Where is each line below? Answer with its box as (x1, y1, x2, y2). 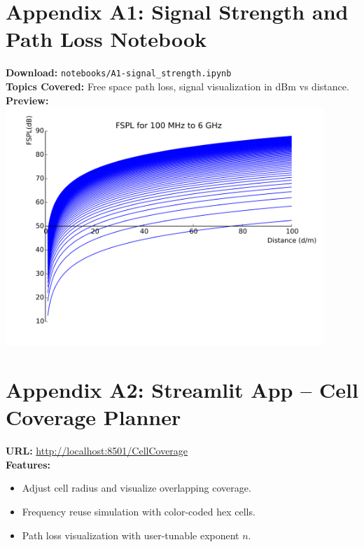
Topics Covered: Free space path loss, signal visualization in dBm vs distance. (6, 78, 349, 93)
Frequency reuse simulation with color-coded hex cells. (22, 504, 255, 519)
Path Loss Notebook (6, 25, 206, 53)
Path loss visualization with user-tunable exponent (22, 527, 239, 542)
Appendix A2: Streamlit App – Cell (6, 375, 358, 404)
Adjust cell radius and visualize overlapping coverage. (22, 480, 251, 495)
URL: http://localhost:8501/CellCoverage (6, 443, 188, 458)
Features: (6, 457, 51, 471)
